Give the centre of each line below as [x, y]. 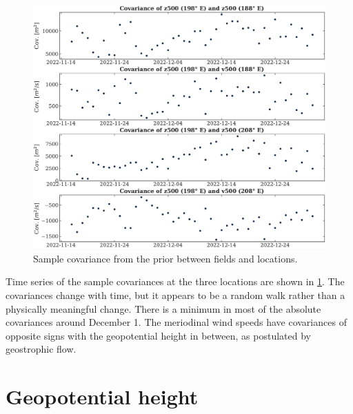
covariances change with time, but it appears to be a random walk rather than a [175, 294]
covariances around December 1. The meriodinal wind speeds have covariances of [176, 322]
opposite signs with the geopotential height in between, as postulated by [158, 335]
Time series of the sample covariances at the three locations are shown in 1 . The [175, 281]
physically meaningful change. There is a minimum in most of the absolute [163, 308]
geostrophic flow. [41, 349]
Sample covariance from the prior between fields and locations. [165, 258]
